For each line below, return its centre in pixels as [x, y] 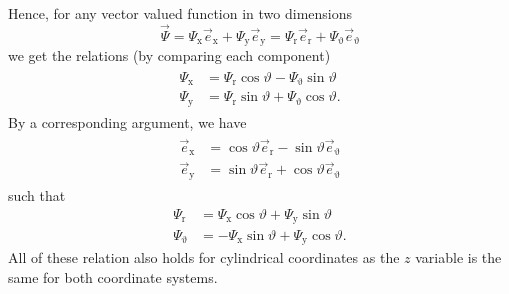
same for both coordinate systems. [113, 277]
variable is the [458, 257]
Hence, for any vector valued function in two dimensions [180, 13]
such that [37, 194]
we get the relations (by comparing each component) [169, 55]
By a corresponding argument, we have [127, 121]
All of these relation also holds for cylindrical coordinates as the [204, 257]
